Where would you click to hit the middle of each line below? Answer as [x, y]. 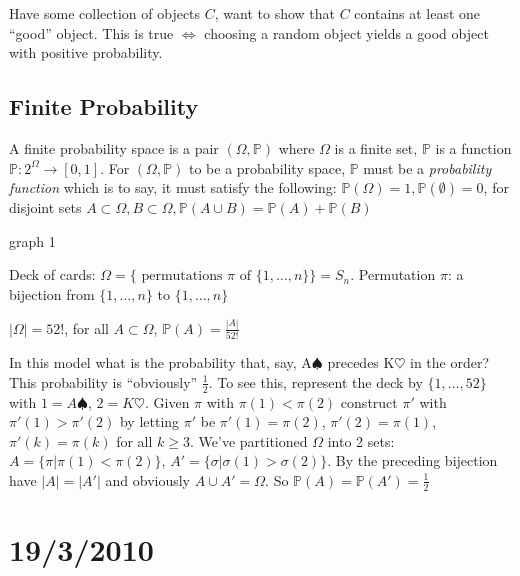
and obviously [148, 479]
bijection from [52, 293]
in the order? [449, 362]
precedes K [361, 362]
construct [369, 401]
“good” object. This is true [91, 32]
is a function [473, 147]
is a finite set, [376, 147]
